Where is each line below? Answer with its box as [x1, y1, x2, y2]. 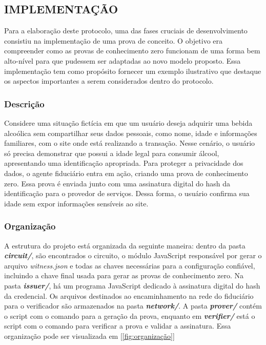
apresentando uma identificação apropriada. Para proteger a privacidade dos [4, 158, 243, 168]
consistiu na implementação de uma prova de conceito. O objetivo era [4, 35, 223, 46]
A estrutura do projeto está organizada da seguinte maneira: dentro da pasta [4, 240, 245, 251]
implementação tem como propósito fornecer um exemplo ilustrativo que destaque [4, 65, 261, 76]
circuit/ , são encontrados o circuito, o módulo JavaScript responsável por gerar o [4, 250, 262, 261]
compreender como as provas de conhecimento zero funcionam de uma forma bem [4, 45, 260, 56]
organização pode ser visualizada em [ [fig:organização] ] [4, 330, 175, 341]
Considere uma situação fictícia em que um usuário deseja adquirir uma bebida [4, 117, 253, 128]
